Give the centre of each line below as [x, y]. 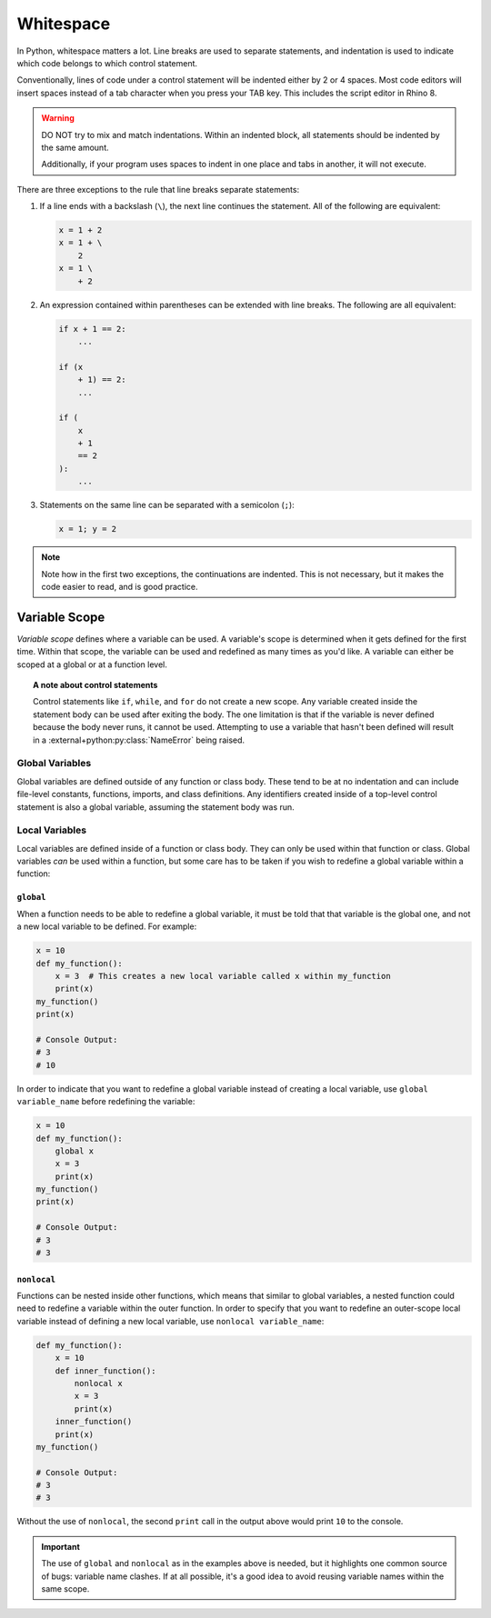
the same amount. [75, 147]
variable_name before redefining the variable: [106, 1102]
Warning [58, 118]
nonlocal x [98, 1383]
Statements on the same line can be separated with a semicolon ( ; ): [167, 505]
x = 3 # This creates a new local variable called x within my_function [223, 976]
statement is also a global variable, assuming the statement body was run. [155, 807]
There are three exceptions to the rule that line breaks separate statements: [158, 189]
